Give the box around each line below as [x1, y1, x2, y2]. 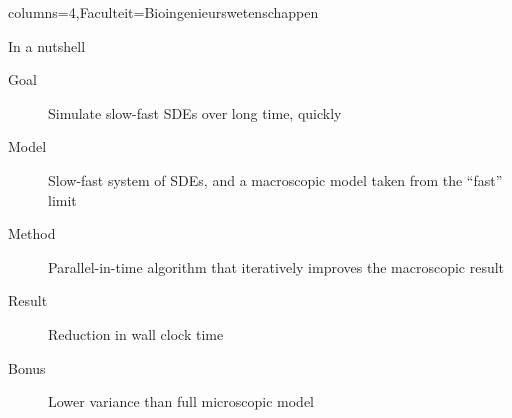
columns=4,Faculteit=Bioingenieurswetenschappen [8, 2, 319, 22]
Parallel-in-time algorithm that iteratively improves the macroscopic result [48, 256, 505, 277]
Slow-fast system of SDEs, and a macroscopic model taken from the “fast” [48, 169, 503, 190]
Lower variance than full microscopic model [48, 391, 314, 412]
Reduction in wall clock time [48, 323, 224, 344]
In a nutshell [8, 35, 86, 56]
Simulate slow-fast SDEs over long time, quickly [48, 102, 342, 123]
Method [8, 223, 56, 244]
